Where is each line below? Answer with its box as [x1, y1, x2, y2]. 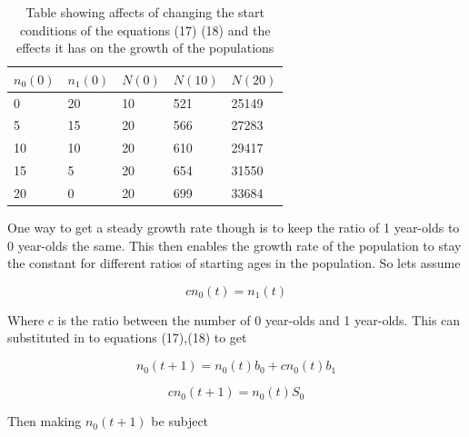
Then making [7, 412, 82, 431]
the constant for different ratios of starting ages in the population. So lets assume [7, 253, 461, 273]
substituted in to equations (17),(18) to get [7, 328, 247, 347]
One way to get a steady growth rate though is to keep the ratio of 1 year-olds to [7, 218, 460, 237]
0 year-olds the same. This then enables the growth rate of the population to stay [7, 235, 462, 254]
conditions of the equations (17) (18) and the [19, 20, 271, 39]
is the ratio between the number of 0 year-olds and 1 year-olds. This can [57, 310, 461, 329]
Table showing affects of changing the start [25, 3, 265, 21]
